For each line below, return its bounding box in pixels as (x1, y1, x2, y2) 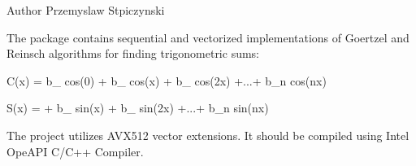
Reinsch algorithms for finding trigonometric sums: (6, 45, 260, 62)
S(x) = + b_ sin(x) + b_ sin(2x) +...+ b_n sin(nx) (6, 99, 269, 116)
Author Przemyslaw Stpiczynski (6, 2, 165, 18)
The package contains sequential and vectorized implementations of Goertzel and (6, 28, 409, 46)
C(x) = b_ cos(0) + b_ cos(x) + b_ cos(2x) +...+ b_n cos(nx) (6, 72, 327, 89)
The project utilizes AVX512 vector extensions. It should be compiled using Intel (6, 126, 409, 143)
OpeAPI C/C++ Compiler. (6, 142, 144, 159)
